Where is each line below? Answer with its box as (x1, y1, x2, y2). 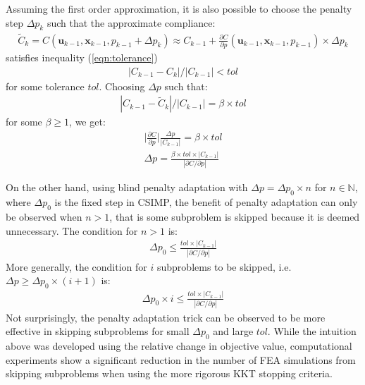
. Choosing (99, 78, 145, 93)
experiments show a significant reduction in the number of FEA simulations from (6, 352, 356, 367)
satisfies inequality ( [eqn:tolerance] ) (6, 49, 158, 64)
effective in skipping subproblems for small (6, 324, 190, 338)
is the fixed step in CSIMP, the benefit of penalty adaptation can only (54, 195, 358, 209)
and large (213, 324, 254, 338)
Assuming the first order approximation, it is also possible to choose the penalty (6, 1, 352, 16)
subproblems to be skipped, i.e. (156, 259, 292, 274)
